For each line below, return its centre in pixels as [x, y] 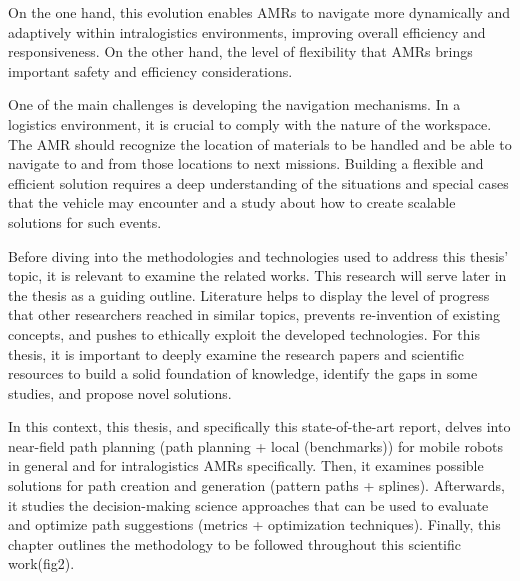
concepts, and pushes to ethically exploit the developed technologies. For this [244, 333]
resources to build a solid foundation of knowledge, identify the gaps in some [243, 373]
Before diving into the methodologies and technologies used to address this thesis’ [258, 255]
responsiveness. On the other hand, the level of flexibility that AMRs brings [240, 51]
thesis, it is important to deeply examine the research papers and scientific [236, 353]
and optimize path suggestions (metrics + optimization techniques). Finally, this [254, 524]
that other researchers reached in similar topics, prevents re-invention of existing [254, 314]
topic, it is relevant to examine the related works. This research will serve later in [257, 275]
